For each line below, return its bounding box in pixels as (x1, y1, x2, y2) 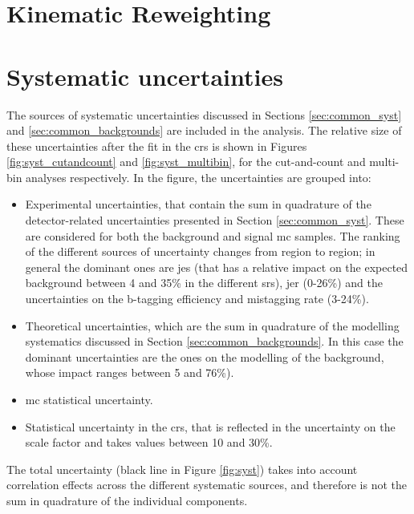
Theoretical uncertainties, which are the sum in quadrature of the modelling (25, 317, 400, 334)
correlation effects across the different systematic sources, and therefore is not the (6, 476, 407, 493)
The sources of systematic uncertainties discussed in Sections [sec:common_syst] (6, 106, 402, 123)
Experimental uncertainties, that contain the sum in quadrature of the (25, 196, 371, 212)
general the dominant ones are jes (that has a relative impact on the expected (25, 258, 408, 275)
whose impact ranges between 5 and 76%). (25, 364, 234, 381)
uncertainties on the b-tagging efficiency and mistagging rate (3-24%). (25, 290, 369, 307)
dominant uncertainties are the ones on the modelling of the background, (25, 348, 384, 365)
